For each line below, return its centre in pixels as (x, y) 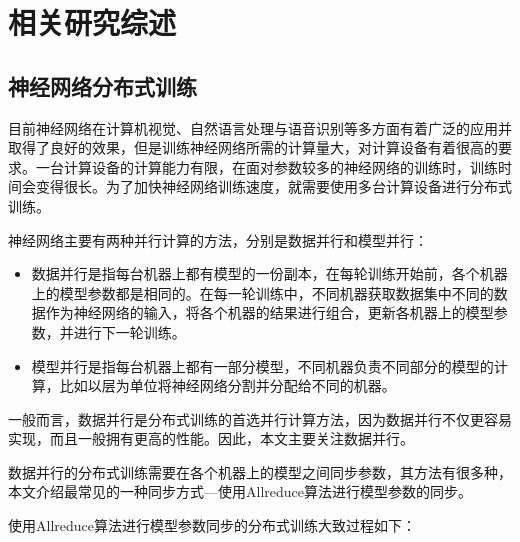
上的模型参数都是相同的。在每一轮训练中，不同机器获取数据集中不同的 (262, 292)
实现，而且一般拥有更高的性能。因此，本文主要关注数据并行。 (211, 438)
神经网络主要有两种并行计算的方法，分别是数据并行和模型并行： (218, 239)
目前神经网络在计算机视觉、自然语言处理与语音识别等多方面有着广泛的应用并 (260, 127)
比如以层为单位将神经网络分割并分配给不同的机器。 (227, 385)
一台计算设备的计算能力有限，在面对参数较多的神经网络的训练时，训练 (266, 166)
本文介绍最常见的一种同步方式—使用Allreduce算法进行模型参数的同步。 (240, 491)
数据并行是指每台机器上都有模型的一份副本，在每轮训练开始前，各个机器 (269, 273)
